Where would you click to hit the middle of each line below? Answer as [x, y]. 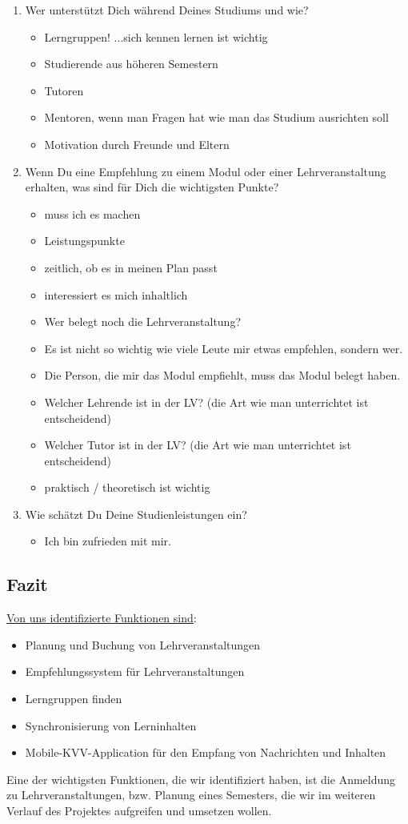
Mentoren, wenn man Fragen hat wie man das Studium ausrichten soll [216, 117]
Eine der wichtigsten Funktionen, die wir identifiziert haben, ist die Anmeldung [201, 779]
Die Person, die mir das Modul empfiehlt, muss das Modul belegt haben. [222, 375]
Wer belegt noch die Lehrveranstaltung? [142, 322]
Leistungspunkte [84, 241]
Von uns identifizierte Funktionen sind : [102, 618]
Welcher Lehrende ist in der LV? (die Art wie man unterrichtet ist [206, 402]
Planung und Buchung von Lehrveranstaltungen [143, 644]
